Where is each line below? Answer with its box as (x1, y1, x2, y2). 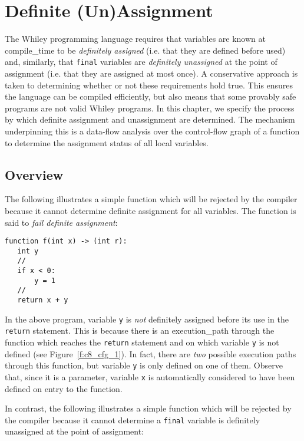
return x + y (17, 296, 68, 305)
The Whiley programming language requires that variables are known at (5, 32, 266, 45)
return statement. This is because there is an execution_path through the (5, 324, 275, 337)
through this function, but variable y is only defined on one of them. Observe (5, 359, 283, 371)
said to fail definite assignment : (5, 216, 118, 228)
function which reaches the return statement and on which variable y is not (5, 336, 279, 348)
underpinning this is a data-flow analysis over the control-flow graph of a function (5, 124, 300, 137)
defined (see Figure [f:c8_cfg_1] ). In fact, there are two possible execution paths (5, 347, 296, 360)
